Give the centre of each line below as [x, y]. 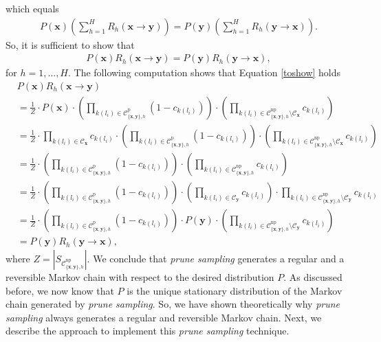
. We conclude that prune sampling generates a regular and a [216, 259]
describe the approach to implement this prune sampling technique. [148, 331]
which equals [32, 8]
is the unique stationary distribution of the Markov [235, 290]
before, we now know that [60, 290]
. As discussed [313, 277]
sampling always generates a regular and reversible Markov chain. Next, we [164, 317]
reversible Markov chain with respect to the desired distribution [140, 277]
